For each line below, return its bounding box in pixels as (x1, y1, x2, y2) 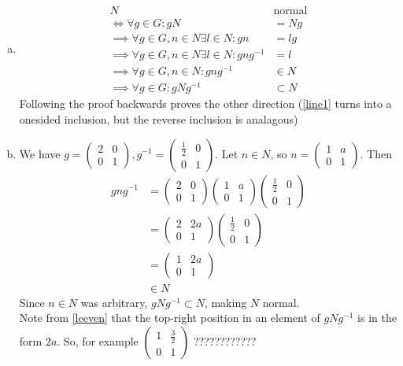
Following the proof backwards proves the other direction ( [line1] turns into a (19, 95, 392, 112)
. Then (360, 145, 392, 161)
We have (19, 145, 61, 161)
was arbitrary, (80, 294, 148, 310)
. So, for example (57, 332, 139, 349)
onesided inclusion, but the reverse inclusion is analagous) (19, 110, 298, 127)
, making (204, 294, 247, 310)
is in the (357, 309, 397, 326)
